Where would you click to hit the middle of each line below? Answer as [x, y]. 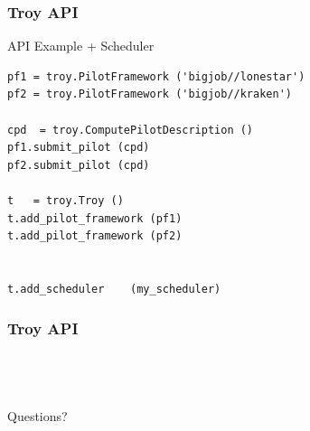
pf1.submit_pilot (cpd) [79, 148]
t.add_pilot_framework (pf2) [95, 236]
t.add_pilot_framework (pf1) [95, 218]
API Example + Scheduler [81, 46]
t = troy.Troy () [66, 200]
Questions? [38, 415]
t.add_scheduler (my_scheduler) [114, 289]
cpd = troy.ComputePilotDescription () [131, 130]
